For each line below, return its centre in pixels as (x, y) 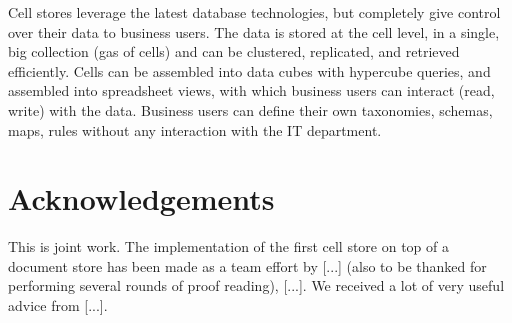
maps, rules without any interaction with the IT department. (195, 129)
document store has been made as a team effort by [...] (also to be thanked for (247, 265)
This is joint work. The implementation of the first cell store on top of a (229, 246)
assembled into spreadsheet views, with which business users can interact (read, (251, 90)
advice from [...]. (58, 305)
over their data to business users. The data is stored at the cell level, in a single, (254, 31)
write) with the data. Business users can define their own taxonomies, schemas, (250, 109)
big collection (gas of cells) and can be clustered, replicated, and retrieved (234, 51)
